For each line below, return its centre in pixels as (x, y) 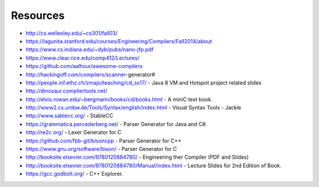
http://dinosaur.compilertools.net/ (66, 91)
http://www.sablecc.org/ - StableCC (69, 116)
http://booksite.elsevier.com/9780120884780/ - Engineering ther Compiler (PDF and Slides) (137, 157)
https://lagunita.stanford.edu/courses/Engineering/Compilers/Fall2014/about (119, 41)
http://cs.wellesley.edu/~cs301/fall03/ (72, 33)
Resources (38, 15)
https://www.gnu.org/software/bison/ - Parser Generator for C (101, 149)
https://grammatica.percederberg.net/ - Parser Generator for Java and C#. (117, 124)
